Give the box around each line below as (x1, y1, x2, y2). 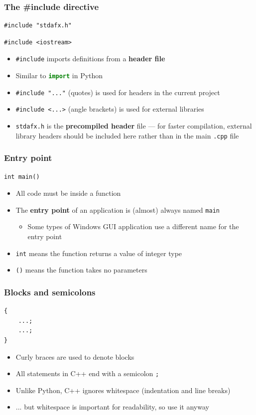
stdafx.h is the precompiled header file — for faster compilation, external (15, 121, 252, 131)
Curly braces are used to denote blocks (15, 351, 134, 362)
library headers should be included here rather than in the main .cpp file (15, 130, 239, 140)
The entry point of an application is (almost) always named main (15, 204, 220, 215)
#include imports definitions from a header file (15, 53, 165, 64)
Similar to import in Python (15, 70, 103, 81)
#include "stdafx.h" (4, 22, 72, 29)
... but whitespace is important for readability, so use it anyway (15, 402, 209, 412)
